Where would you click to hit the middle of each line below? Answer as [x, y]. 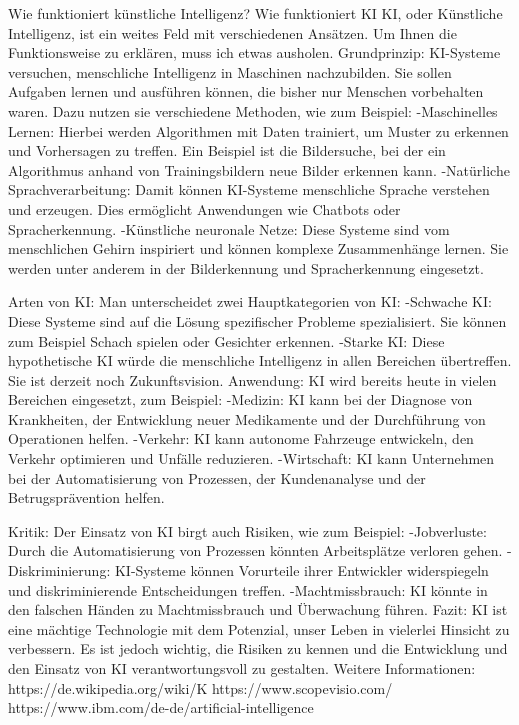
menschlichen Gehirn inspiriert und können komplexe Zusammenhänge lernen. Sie [258, 248]
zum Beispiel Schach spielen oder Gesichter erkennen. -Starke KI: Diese [226, 340]
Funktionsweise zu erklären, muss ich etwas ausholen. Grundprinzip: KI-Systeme [254, 52]
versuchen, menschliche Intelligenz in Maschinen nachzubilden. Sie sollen [230, 71]
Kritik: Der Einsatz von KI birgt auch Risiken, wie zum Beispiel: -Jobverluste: [247, 530]
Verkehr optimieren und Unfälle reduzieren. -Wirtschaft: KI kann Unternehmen [251, 458]
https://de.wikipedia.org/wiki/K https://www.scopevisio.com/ [200, 687]
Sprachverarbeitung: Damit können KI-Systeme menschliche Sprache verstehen [249, 189]
